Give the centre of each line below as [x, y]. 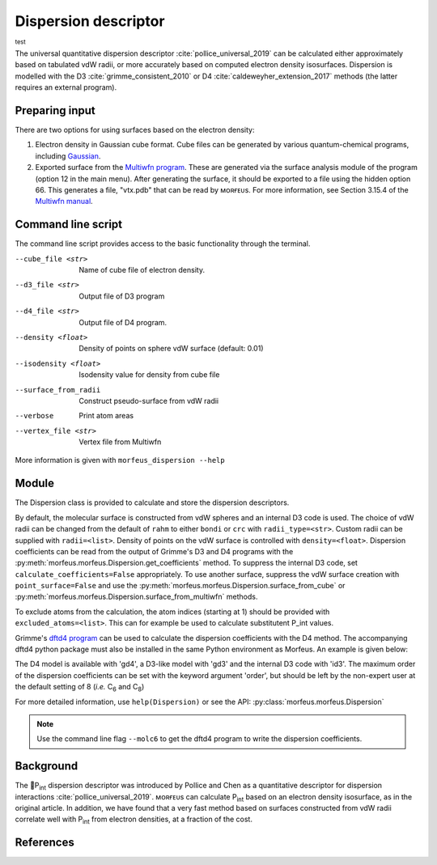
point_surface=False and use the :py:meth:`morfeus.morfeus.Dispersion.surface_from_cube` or [180, 586]
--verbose [34, 416]
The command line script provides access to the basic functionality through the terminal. [163, 244]
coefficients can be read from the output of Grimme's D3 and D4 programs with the [154, 551]
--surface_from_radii [58, 390]
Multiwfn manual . [64, 201]
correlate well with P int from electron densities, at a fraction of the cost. [134, 820]
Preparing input [55, 110]
